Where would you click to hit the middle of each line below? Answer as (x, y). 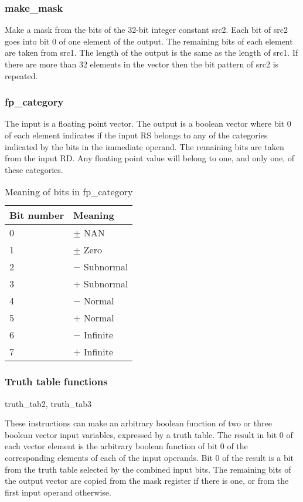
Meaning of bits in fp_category (69, 192)
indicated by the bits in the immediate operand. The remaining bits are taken (144, 146)
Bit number (37, 215)
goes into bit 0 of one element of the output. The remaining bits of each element (149, 41)
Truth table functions (56, 381)
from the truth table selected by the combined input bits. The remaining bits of (148, 469)
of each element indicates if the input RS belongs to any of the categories (136, 135)
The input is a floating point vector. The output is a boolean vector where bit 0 (148, 123)
